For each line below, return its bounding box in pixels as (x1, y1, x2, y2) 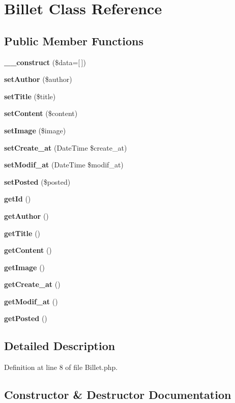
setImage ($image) (4, 125, 66, 135)
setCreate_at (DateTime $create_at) (4, 142, 127, 153)
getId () (4, 193, 31, 204)
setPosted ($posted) (4, 176, 71, 187)
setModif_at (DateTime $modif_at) (4, 159, 124, 170)
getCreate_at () (4, 279, 61, 290)
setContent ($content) (4, 108, 78, 119)
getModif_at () (4, 296, 58, 306)
